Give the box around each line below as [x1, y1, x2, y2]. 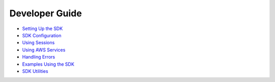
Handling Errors [22, 54, 56, 60]
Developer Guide [9, 8, 82, 19]
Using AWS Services [22, 46, 66, 53]
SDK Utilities [22, 68, 48, 74]
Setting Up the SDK [22, 25, 63, 32]
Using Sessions [22, 40, 55, 46]
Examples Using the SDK [22, 61, 75, 67]
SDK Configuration [22, 32, 62, 38]
